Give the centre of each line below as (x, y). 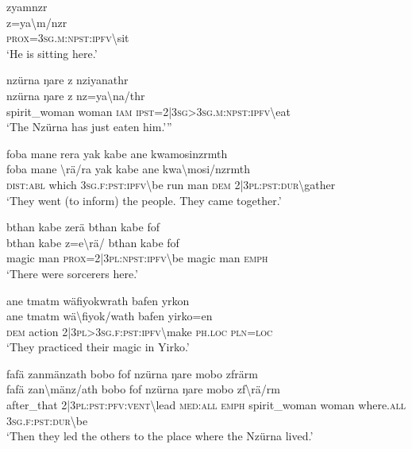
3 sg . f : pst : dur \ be (47, 420)
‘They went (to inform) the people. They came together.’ (144, 200)
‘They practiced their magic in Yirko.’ (98, 347)
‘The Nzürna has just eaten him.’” (89, 127)
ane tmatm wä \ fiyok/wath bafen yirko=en (110, 316)
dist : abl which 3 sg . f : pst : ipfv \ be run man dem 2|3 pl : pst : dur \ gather (171, 184)
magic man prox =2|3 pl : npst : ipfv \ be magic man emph (137, 258)
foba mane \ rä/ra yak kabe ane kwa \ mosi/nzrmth (129, 169)
